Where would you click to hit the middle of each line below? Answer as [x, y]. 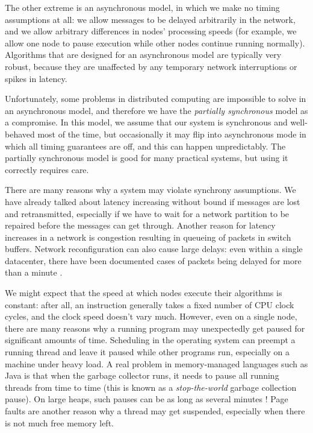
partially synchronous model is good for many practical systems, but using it [147, 158]
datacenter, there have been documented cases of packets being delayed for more [153, 260]
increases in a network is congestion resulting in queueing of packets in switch [148, 237]
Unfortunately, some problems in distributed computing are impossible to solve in [156, 99]
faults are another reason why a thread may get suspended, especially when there [155, 411]
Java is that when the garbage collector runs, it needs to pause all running [142, 375]
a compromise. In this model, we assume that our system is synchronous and [146, 122]
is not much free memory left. [59, 422]
